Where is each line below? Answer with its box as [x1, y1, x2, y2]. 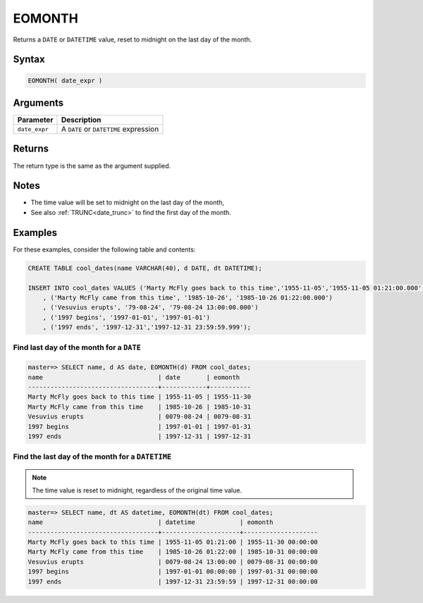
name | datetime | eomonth [27, 518, 274, 526]
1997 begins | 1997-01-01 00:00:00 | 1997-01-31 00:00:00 [27, 568, 319, 576]
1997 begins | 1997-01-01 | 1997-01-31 [27, 423, 252, 430]
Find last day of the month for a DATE [13, 342, 141, 352]
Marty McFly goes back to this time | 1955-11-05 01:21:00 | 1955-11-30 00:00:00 [27, 538, 319, 546]
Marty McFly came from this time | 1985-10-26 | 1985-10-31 [27, 402, 252, 411]
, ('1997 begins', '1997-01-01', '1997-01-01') [42, 313, 211, 321]
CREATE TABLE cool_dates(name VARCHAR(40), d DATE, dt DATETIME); [27, 264, 262, 272]
